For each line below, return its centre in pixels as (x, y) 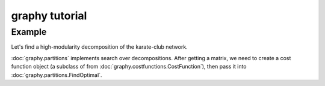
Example (29, 32)
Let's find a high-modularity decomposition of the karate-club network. (99, 47)
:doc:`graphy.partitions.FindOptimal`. (57, 75)
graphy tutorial (49, 16)
